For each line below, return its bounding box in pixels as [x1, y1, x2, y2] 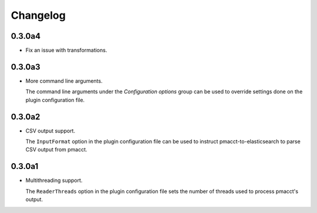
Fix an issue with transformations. [25, 47, 107, 54]
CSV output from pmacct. [25, 146, 87, 153]
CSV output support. [25, 127, 76, 134]
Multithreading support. [25, 177, 83, 184]
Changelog [11, 9, 66, 22]
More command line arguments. [25, 77, 103, 84]
